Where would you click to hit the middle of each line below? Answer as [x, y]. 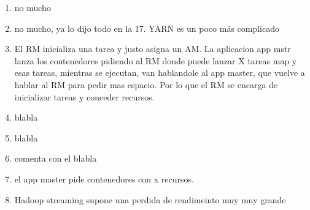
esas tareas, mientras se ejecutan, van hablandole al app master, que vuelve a [160, 73]
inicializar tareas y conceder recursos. [84, 96]
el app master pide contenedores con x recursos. [104, 178]
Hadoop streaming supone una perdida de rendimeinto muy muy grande [150, 199]
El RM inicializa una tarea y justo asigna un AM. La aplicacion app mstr [153, 49]
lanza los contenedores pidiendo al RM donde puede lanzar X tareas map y [156, 60]
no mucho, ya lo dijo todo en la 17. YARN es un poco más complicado [147, 28]
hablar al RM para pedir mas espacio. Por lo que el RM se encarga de [146, 84]
